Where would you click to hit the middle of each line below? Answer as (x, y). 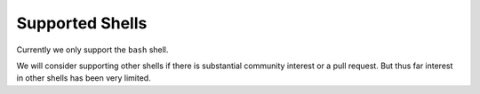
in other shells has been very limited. (84, 78)
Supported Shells (82, 23)
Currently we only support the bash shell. (92, 50)
